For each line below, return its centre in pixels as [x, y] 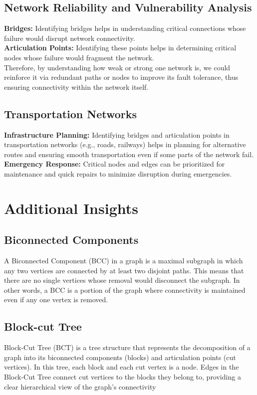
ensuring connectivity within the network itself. [76, 87]
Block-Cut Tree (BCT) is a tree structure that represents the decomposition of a [127, 347]
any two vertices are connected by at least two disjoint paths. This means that [124, 270]
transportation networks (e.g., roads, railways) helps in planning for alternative [125, 144]
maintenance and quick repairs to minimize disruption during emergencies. [118, 173]
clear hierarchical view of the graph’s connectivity [80, 386]
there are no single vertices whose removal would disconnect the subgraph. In [122, 280]
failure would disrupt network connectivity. [70, 38]
